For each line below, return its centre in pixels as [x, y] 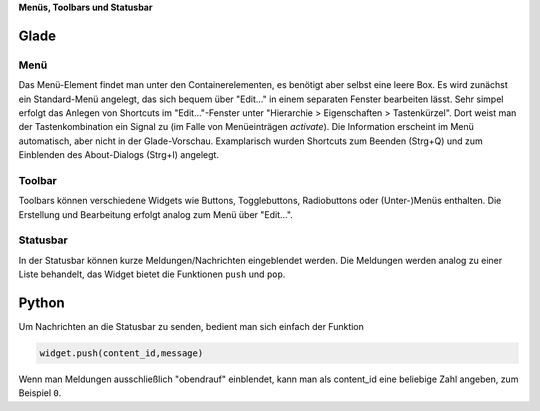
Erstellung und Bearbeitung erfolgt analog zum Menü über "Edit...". [156, 214]
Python [41, 302]
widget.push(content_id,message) [121, 353]
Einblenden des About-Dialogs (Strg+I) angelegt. [119, 155]
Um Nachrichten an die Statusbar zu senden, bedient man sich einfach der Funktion [191, 327]
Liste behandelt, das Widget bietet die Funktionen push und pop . [152, 274]
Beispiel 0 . [40, 393]
